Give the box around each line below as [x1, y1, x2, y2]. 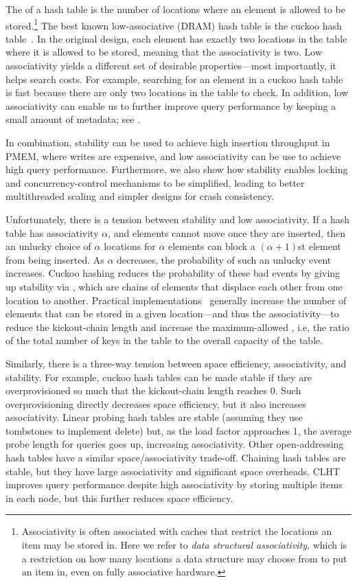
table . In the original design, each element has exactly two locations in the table [5, 31, 347, 45]
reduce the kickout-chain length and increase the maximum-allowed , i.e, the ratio [5, 319, 349, 334]
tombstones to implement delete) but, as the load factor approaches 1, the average [5, 423, 352, 437]
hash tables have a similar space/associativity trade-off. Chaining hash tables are [5, 450, 346, 465]
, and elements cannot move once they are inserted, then [108, 225, 346, 240]
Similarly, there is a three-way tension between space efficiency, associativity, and [5, 356, 347, 370]
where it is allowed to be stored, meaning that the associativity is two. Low [5, 45, 323, 59]
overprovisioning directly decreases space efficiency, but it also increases [5, 396, 306, 411]
